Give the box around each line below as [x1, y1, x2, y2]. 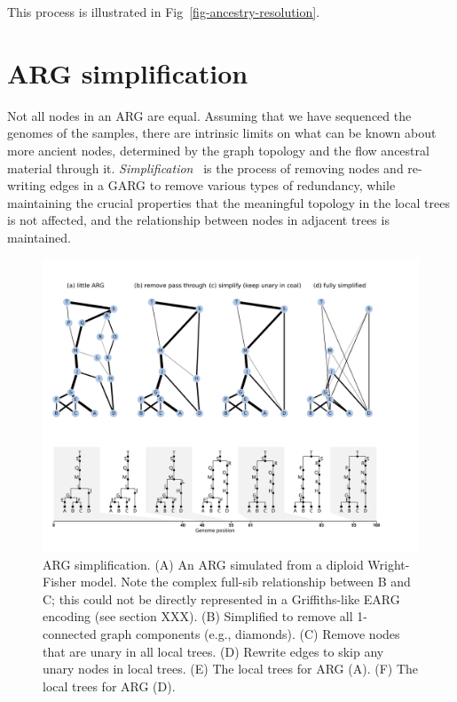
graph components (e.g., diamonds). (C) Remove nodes [100, 625, 400, 643]
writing [7, 176, 46, 195]
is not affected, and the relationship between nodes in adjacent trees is [7, 211, 390, 229]
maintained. [7, 227, 71, 246]
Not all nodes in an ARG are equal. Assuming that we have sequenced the [7, 106, 412, 124]
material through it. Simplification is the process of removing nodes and [7, 158, 404, 177]
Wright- [367, 554, 410, 573]
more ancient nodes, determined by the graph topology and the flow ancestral [7, 140, 429, 159]
